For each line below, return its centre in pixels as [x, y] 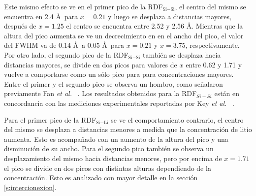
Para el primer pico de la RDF [50, 119]
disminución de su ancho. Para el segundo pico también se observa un [109, 148]
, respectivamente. [212, 45]
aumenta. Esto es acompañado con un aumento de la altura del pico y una [116, 139]
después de [20, 26]
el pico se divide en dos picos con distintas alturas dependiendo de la [108, 168]
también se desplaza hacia [182, 54]
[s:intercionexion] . [30, 187]
